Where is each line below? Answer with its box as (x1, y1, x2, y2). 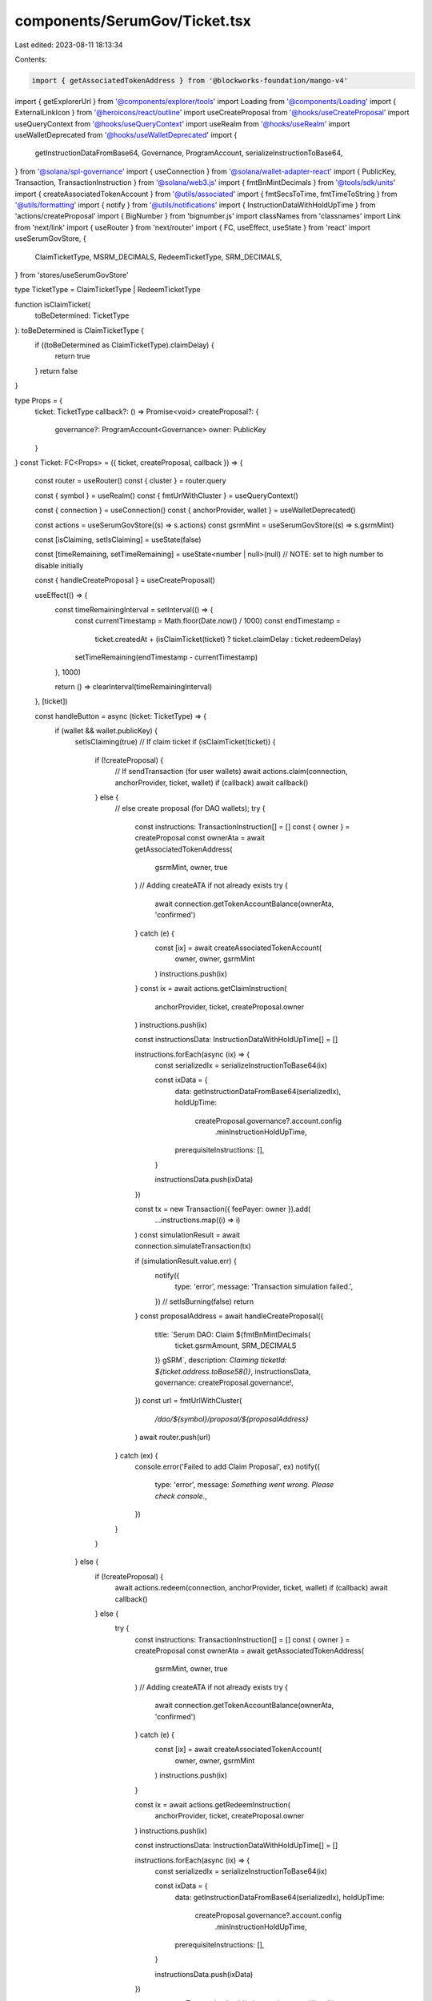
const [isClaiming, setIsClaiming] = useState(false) (34, 535, 202, 544)
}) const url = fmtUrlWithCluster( (134, 1396, 242, 1406)
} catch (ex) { (114, 1450, 159, 1460)
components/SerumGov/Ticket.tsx (14, 12, 251, 30)
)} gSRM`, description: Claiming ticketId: (154, 1355, 287, 1365)
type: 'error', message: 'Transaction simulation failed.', (174, 1281, 354, 1292)
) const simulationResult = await (134, 1229, 240, 1240)
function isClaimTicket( (14, 299, 91, 309)
